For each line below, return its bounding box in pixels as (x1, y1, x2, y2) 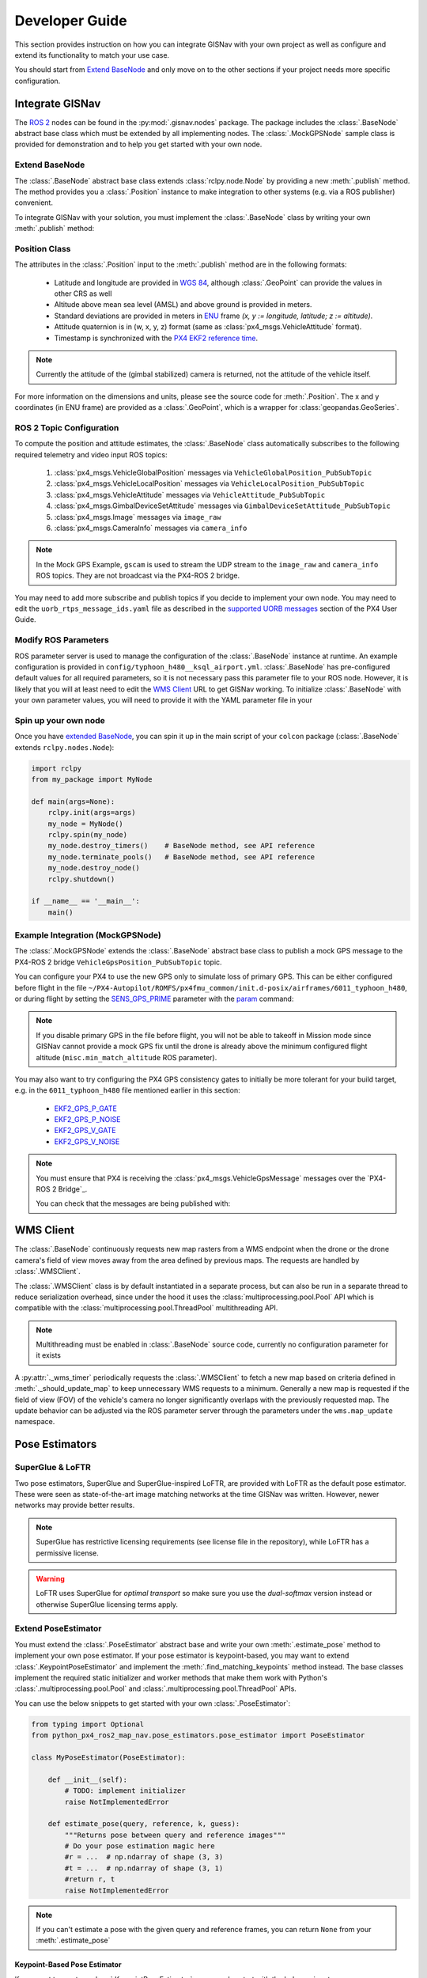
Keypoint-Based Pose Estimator (14, 1960, 122, 1969)
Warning (36, 1574, 65, 1583)
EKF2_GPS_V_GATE (54, 1126, 116, 1135)
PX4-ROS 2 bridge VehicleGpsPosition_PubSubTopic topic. (14, 957, 222, 967)
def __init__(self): (47, 1775, 128, 1784)
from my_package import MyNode (31, 775, 153, 783)
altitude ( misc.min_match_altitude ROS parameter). (36, 1052, 217, 1062)
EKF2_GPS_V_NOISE (54, 1136, 120, 1146)
